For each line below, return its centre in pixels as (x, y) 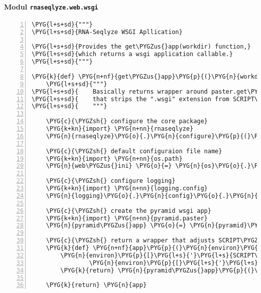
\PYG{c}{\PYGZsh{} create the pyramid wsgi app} (128, 211)
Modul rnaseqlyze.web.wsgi (51, 6)
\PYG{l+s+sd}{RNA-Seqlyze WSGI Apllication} (107, 32)
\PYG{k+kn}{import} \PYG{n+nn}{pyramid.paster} (127, 218)
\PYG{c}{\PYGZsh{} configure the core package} (127, 121)
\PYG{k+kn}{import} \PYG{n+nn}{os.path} (114, 159)
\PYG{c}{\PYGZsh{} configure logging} (111, 181)
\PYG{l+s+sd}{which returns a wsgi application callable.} (132, 54)
